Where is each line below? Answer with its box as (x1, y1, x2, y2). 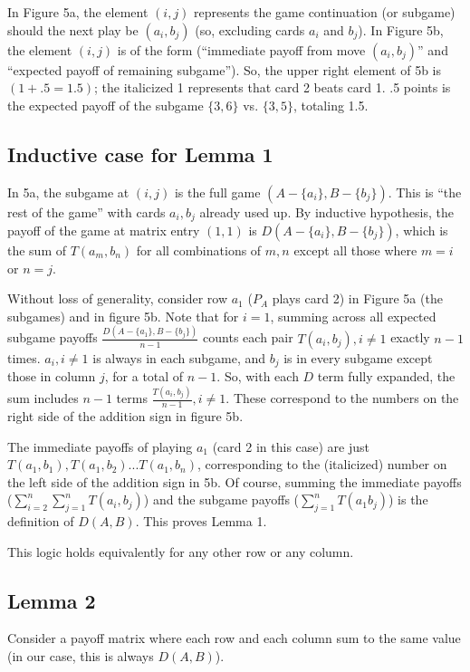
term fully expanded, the (317, 367, 456, 386)
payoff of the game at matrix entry (7, 221, 200, 240)
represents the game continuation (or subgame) (194, 3, 456, 21)
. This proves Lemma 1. (135, 512, 267, 531)
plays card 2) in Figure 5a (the (272, 289, 443, 308)
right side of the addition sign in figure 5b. (7, 406, 244, 425)
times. (7, 348, 41, 367)
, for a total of (104, 367, 184, 386)
